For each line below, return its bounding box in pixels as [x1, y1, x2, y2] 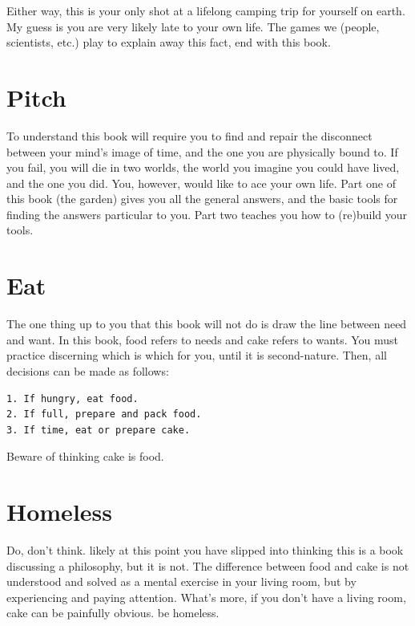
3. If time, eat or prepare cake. [6, 424, 191, 436]
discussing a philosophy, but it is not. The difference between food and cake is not [6, 557, 409, 574]
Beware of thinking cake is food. [6, 448, 164, 465]
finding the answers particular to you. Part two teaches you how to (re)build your [6, 205, 408, 222]
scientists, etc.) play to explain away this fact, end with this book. [6, 34, 331, 51]
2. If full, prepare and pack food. [6, 409, 202, 421]
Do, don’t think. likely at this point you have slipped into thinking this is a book [6, 542, 404, 559]
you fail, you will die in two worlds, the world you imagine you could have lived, [6, 159, 400, 176]
